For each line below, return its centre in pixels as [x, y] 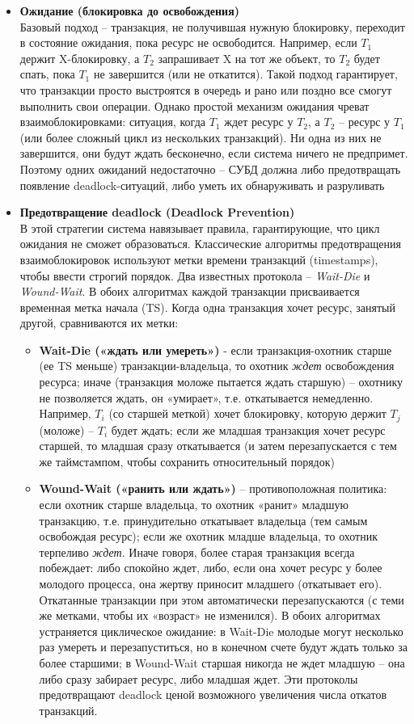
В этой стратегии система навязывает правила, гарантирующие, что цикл [200, 227]
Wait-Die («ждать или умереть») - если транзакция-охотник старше [215, 349]
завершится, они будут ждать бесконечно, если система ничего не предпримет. [214, 153]
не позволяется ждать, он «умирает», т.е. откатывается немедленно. [206, 397]
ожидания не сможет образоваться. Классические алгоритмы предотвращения [210, 244]
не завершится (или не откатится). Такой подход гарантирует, [245, 74]
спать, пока [47, 74]
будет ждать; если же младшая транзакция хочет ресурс [248, 429]
